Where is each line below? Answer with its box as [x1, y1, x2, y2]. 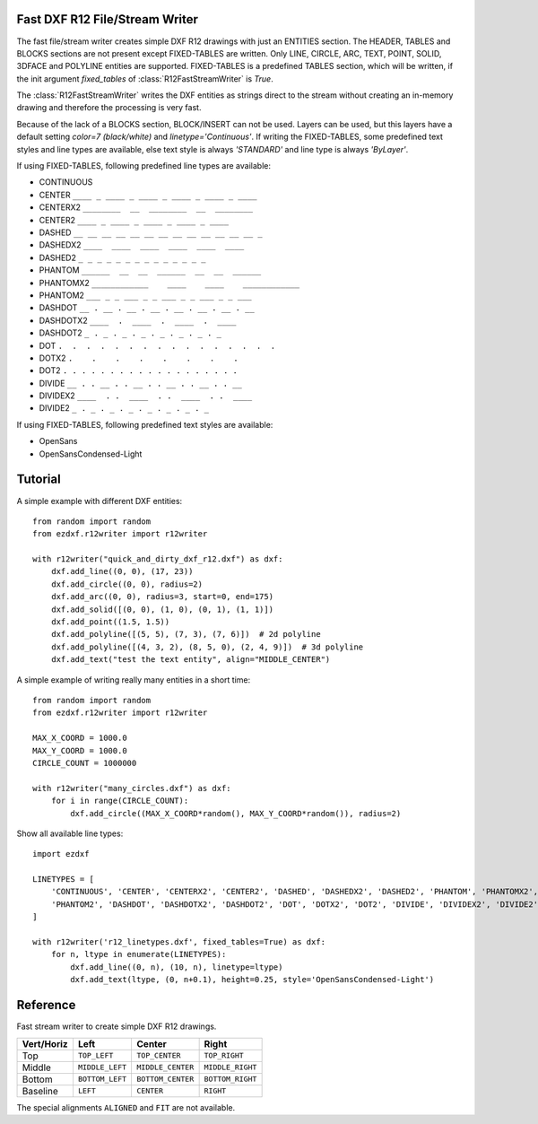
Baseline [22, 1085, 58, 1097]
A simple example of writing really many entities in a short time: [16, 674, 251, 685]
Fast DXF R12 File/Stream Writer [16, 12, 199, 27]
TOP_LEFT [77, 1050, 114, 1060]
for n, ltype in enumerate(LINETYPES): [50, 949, 227, 960]
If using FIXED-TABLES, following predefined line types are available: [16, 161, 271, 171]
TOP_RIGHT [204, 1050, 244, 1060]
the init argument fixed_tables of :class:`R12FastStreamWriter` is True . [16, 73, 273, 84]
